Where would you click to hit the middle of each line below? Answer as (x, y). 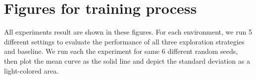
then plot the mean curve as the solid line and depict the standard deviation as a (127, 60)
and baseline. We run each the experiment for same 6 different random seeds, (121, 51)
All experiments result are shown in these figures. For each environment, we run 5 (128, 32)
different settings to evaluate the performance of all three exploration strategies (124, 41)
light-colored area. (31, 70)
